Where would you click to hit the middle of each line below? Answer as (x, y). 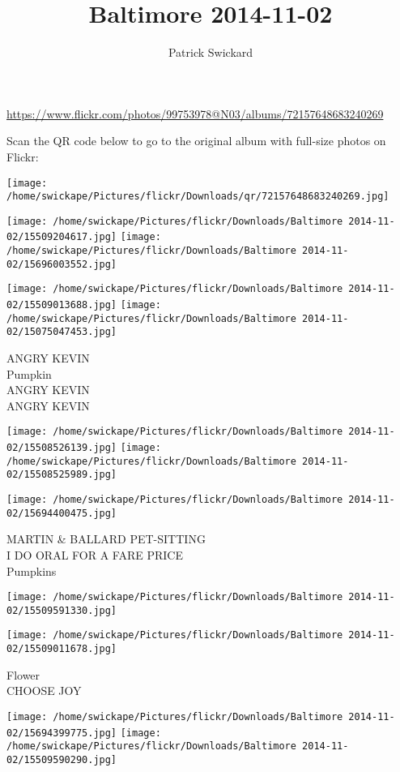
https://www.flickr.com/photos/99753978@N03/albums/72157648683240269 (195, 113)
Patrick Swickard (211, 52)
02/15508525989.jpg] (62, 475)
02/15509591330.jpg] (62, 610)
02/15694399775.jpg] (62, 733)
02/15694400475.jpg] (62, 513)
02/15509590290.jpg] (62, 759)
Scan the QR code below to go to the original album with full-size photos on (196, 141)
